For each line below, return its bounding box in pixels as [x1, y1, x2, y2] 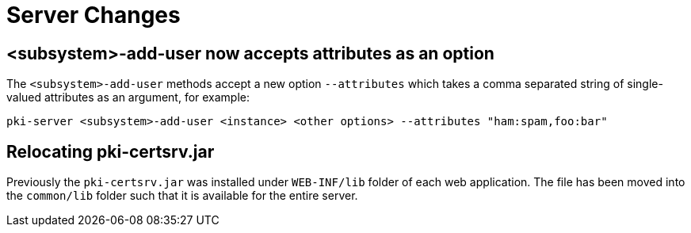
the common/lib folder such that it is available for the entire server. [6, 189, 358, 203]
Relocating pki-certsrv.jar [6, 141, 215, 162]
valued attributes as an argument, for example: [6, 90, 250, 105]
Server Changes [6, 2, 181, 29]
